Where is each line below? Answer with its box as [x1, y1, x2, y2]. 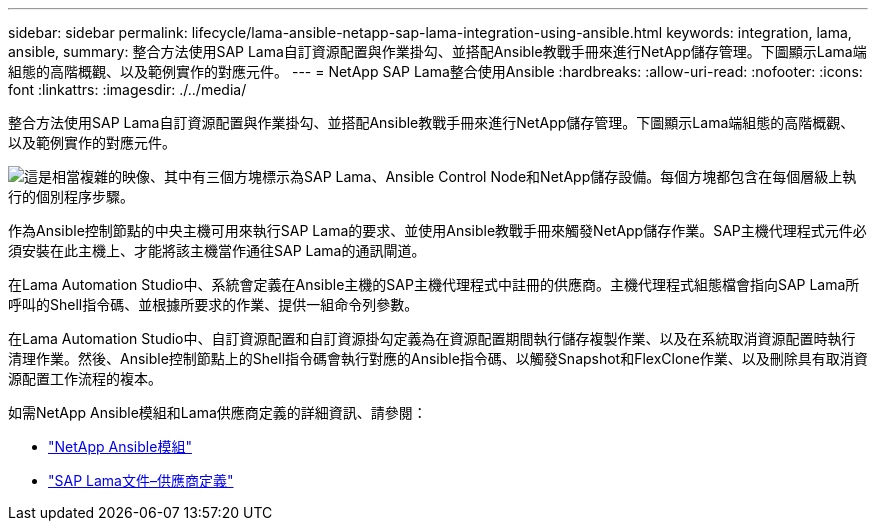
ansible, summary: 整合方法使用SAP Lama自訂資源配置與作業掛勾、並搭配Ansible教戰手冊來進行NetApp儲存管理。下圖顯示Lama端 [8, 43, 867, 60]
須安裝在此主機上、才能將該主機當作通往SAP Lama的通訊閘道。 [8, 242, 426, 259]
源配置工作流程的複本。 [8, 370, 162, 387]
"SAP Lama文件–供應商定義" [48, 472, 234, 489]
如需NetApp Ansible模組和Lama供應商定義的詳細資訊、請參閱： [8, 404, 427, 421]
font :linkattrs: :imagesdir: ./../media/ [8, 81, 247, 98]
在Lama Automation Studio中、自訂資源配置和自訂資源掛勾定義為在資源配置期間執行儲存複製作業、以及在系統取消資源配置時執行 [8, 330, 856, 347]
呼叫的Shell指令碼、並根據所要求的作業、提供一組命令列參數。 [8, 296, 419, 313]
